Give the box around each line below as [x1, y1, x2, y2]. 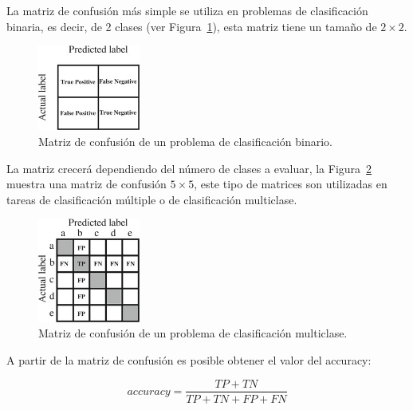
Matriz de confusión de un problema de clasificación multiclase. [38, 325, 348, 341]
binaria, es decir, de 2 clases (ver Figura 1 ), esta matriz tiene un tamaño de [6, 18, 377, 34]
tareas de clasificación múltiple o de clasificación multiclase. [6, 191, 297, 207]
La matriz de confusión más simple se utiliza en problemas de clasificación [6, 2, 368, 18]
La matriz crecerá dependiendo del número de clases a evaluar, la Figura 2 [6, 160, 372, 176]
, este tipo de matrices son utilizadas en [194, 175, 387, 192]
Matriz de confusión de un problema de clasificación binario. [38, 133, 332, 150]
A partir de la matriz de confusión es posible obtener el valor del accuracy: [6, 351, 372, 368]
